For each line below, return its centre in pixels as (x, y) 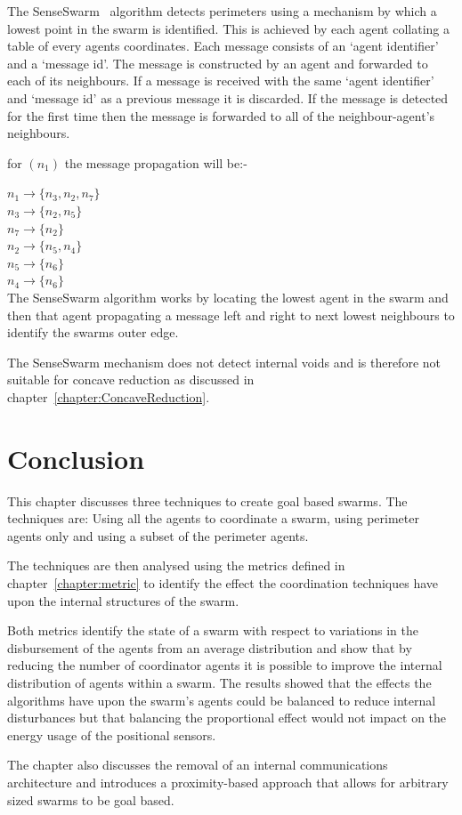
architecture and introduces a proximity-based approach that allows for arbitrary (228, 782)
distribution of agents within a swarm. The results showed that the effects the (219, 682)
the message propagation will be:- (156, 162)
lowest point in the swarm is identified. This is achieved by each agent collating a (228, 28)
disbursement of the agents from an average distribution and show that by (210, 647)
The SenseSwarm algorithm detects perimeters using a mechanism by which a (222, 11)
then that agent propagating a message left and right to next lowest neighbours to (231, 315)
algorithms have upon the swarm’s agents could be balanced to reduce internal (222, 700)
